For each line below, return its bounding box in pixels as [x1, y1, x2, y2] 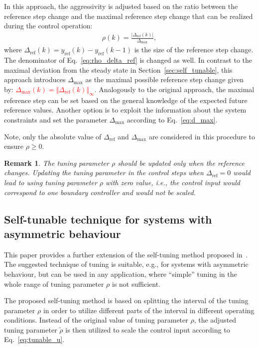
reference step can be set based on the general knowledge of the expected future [4, 95, 248, 105]
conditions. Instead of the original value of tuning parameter [4, 315, 188, 325]
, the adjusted [194, 315, 237, 325]
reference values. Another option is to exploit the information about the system [4, 105, 247, 115]
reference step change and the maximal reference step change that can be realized [4, 10, 253, 21]
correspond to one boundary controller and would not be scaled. [4, 187, 196, 197]
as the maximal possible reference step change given [85, 74, 244, 85]
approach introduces [4, 74, 66, 85]
